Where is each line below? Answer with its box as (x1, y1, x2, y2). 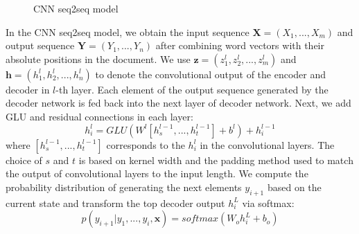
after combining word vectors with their (155, 38, 324, 53)
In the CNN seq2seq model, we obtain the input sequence (6, 24, 249, 39)
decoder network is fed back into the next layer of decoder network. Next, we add (6, 96, 351, 110)
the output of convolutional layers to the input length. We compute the (6, 166, 308, 181)
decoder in (6, 82, 50, 96)
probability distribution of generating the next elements (6, 179, 242, 194)
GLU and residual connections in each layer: (6, 109, 193, 123)
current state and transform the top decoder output (6, 195, 225, 210)
